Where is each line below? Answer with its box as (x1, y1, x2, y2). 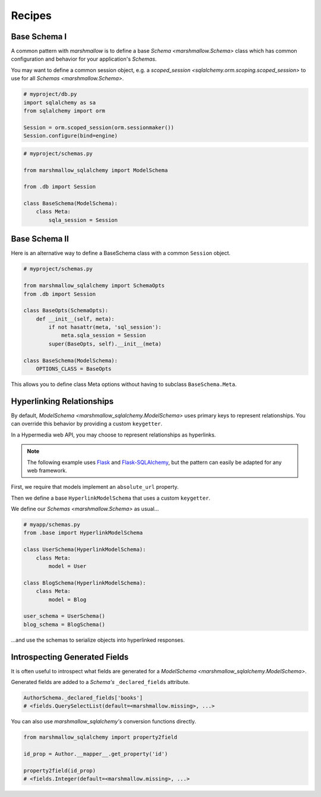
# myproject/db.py (23, 91, 77, 98)
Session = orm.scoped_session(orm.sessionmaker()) (23, 124, 175, 131)
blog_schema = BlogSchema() (23, 621, 105, 627)
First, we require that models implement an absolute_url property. (11, 484, 179, 491)
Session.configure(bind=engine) (23, 133, 118, 139)
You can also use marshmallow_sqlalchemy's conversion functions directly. (11, 718, 196, 725)
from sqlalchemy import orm (23, 108, 105, 114)
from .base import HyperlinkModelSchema (23, 529, 143, 536)
